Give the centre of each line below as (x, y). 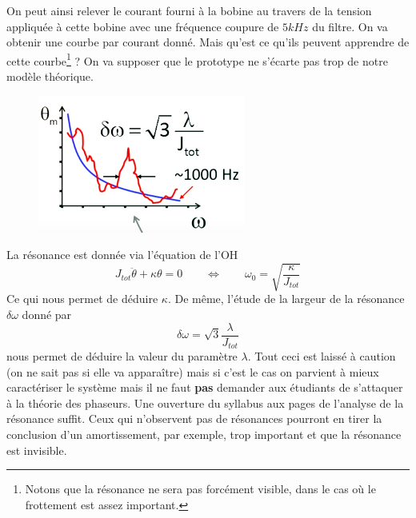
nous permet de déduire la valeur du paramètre (122, 356)
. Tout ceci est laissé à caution (322, 356)
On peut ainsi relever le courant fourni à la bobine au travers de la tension (189, 10)
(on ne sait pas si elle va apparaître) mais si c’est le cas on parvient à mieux (193, 371)
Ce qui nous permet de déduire (82, 299)
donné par (47, 314)
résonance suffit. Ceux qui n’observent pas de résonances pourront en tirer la (194, 418)
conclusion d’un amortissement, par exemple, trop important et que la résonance (204, 434)
